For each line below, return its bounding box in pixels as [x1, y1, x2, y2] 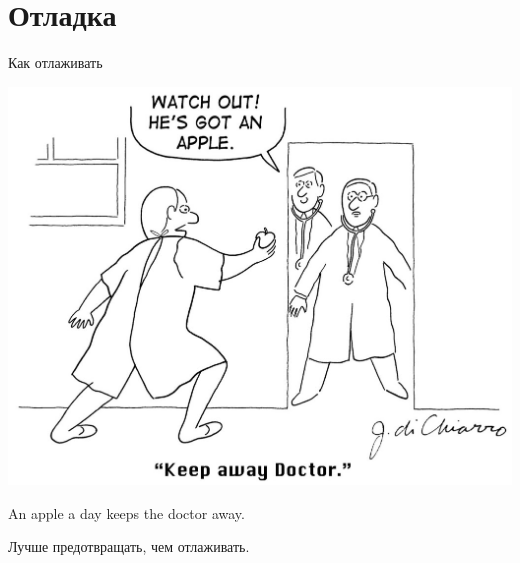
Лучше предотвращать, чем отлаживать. [8, 536, 250, 557]
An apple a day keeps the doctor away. [8, 502, 245, 523]
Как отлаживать [8, 52, 103, 73]
